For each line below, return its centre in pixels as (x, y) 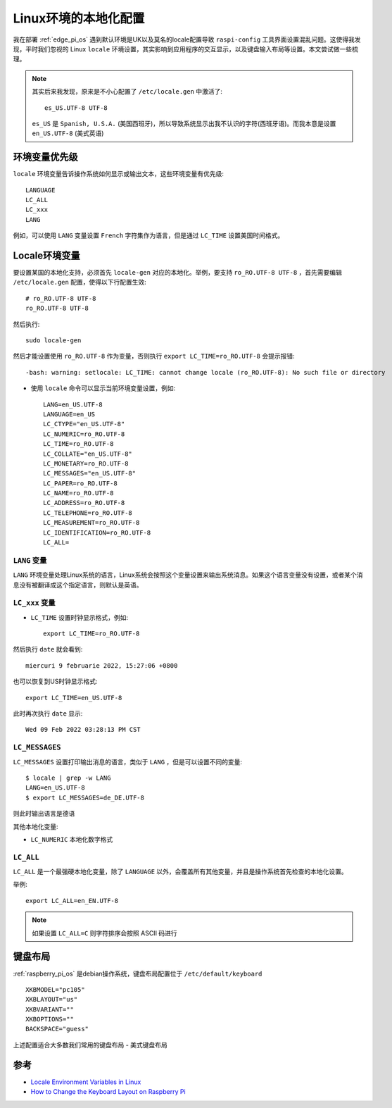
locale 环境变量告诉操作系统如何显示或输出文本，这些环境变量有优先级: (119, 174)
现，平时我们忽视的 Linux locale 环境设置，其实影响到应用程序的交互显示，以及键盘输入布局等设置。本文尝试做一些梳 (185, 49)
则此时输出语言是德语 (44, 814)
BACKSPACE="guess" (57, 1029)
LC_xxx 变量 (34, 603)
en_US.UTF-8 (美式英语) (68, 133)
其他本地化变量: (36, 826)
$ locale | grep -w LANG (68, 778)
